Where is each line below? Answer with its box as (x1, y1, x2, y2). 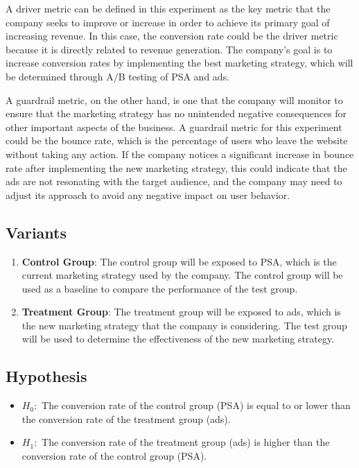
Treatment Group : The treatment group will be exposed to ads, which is (21, 304, 341, 319)
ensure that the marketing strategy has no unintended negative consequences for (6, 106, 347, 121)
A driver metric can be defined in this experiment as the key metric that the (6, 1, 331, 15)
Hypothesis (6, 365, 87, 387)
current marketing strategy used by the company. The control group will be (21, 268, 343, 282)
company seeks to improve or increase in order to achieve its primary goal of (6, 15, 330, 29)
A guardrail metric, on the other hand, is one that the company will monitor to (6, 92, 343, 107)
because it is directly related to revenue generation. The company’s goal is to (6, 42, 333, 56)
